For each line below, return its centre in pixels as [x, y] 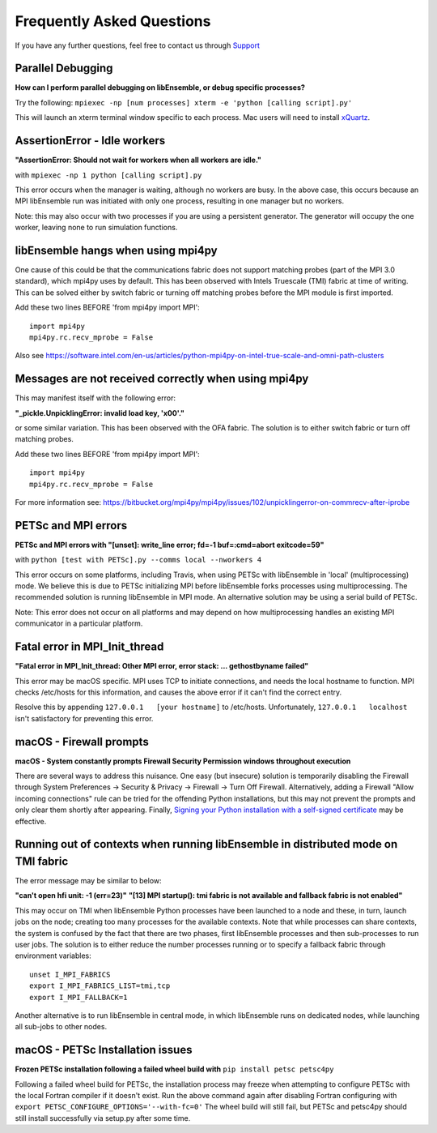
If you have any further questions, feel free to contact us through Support [138, 45]
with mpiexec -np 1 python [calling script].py [108, 175]
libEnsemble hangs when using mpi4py [116, 250]
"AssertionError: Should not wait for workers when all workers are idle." [138, 160]
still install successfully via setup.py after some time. [103, 1118]
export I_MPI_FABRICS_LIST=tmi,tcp [100, 986]
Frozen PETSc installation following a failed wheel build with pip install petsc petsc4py [174, 1069]
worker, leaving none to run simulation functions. [96, 228]
